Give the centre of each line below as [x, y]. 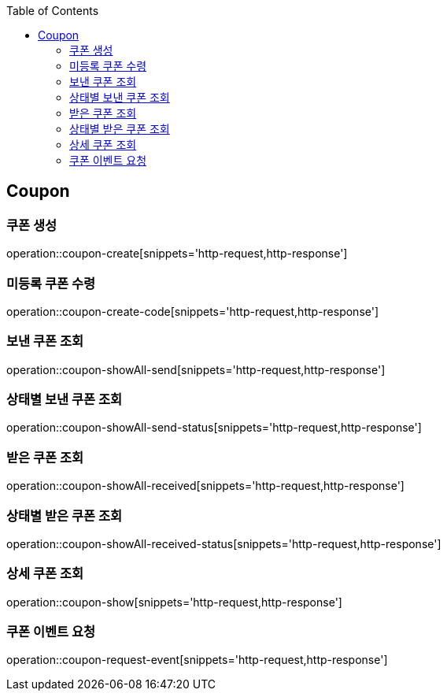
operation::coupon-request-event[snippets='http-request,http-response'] [197, 660]
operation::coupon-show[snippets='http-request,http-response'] [174, 602]
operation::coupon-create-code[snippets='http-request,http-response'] [193, 311]
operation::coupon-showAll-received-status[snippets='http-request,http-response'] [224, 543]
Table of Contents [53, 11]
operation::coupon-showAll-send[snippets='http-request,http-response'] [196, 369]
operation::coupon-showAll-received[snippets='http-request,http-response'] [205, 486]
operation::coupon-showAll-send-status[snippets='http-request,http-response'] [214, 428]
